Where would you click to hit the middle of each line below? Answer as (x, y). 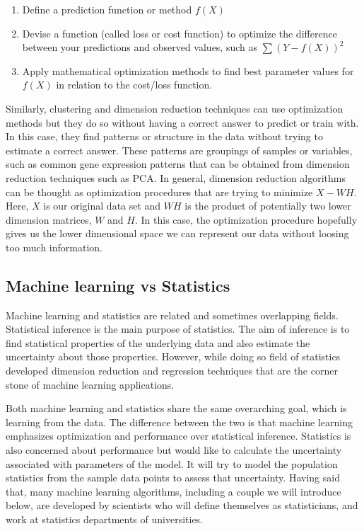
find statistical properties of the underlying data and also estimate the (158, 342)
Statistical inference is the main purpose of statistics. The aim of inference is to (178, 329)
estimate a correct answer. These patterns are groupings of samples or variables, (179, 150)
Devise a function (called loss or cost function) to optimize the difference (180, 33)
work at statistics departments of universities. (105, 519)
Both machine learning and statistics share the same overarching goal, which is (176, 408)
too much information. (54, 247)
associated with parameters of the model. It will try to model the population (172, 463)
